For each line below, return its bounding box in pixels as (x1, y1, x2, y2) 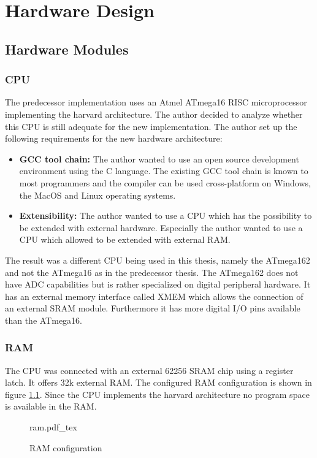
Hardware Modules (5, 39, 129, 58)
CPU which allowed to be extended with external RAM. (19, 233, 231, 246)
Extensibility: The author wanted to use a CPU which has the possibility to (19, 209, 312, 222)
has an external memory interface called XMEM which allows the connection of (5, 289, 304, 302)
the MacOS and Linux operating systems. (19, 188, 176, 201)
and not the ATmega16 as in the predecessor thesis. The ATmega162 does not (5, 265, 299, 278)
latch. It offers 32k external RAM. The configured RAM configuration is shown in (5, 376, 312, 389)
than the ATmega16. (5, 313, 82, 326)
